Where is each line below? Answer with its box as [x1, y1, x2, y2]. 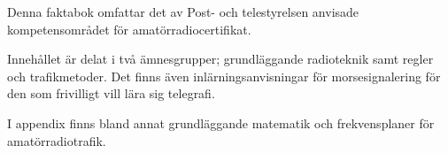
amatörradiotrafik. [7, 131, 106, 149]
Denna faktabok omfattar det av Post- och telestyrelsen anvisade [7, 3, 359, 20]
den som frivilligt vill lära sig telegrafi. [7, 84, 215, 103]
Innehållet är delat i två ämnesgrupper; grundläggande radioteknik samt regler [7, 50, 434, 68]
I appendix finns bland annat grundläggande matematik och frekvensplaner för [7, 113, 435, 132]
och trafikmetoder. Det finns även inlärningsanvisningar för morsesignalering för [7, 66, 441, 85]
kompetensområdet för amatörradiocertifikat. [7, 19, 251, 38]
